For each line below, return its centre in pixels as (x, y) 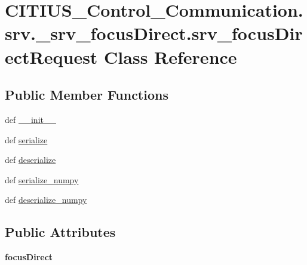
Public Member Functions (87, 95)
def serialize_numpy (42, 179)
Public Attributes (60, 232)
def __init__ (30, 119)
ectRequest (51, 56)
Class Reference (171, 56)
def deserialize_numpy (46, 200)
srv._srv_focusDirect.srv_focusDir (154, 33)
